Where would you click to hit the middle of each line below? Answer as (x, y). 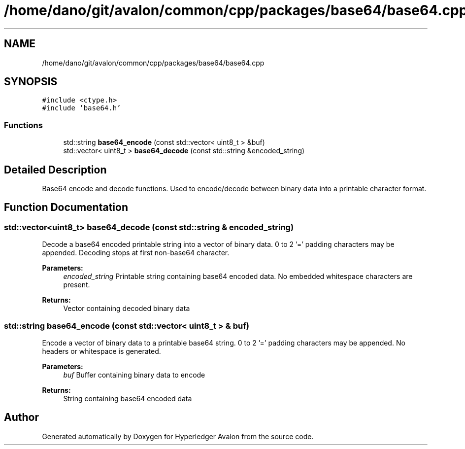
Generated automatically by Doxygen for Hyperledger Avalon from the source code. (178, 436)
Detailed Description (55, 170)
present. (77, 285)
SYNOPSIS (31, 82)
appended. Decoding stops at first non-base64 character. (136, 253)
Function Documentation (66, 207)
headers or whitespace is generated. (101, 351)
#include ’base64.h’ (82, 108)
